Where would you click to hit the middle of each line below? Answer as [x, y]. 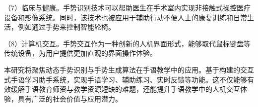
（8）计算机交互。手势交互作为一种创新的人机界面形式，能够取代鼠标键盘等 [127, 43]
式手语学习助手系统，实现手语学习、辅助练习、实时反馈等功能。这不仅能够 [126, 79]
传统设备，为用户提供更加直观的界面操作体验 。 [80, 53]
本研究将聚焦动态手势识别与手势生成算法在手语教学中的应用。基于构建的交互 [129, 69]
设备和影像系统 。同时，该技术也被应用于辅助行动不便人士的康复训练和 [119, 17]
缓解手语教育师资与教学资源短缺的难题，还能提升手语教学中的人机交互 [125, 89]
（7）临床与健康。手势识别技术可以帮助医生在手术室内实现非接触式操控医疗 [127, 7]
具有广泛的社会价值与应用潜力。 [70, 98]
